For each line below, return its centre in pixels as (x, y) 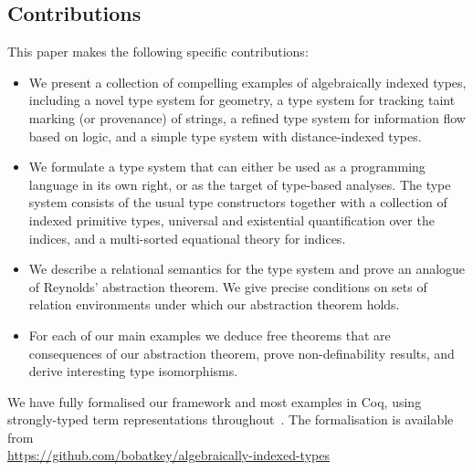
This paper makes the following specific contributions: (158, 52)
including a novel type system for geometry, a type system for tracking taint (242, 100)
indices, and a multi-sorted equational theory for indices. (187, 238)
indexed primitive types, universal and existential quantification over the (231, 220)
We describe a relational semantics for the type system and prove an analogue (247, 269)
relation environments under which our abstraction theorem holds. (214, 304)
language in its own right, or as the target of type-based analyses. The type (240, 184)
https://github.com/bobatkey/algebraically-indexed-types (168, 455)
